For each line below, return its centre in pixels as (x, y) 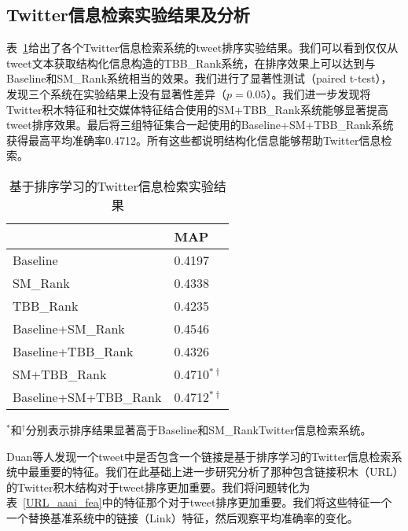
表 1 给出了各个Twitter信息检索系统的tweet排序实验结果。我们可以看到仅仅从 (202, 48)
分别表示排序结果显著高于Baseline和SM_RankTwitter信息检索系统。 (198, 429)
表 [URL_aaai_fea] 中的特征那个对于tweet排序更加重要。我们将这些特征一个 (199, 502)
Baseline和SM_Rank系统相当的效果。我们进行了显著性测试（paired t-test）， (199, 78)
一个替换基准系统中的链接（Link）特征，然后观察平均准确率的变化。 (182, 517)
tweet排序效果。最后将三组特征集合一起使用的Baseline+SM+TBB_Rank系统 (200, 125)
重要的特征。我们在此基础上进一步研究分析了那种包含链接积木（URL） (219, 472)
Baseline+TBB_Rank (73, 351)
